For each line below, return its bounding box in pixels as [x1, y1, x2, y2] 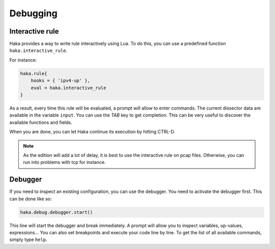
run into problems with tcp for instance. [23, 159, 106, 165]
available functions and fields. [9, 119, 72, 125]
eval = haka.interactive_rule [31, 85, 106, 91]
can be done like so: [9, 196, 52, 202]
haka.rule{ [20, 70, 47, 76]
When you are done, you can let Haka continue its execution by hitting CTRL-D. [9, 129, 175, 135]
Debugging [9, 8, 58, 19]
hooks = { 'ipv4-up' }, [31, 78, 90, 84]
